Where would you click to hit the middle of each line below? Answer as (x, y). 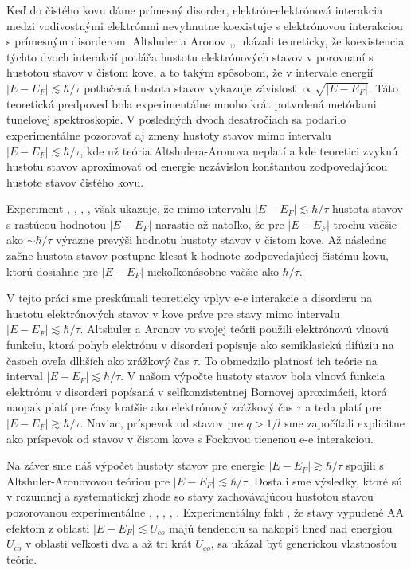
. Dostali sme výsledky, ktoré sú (325, 480)
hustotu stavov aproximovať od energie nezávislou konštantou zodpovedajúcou (197, 166)
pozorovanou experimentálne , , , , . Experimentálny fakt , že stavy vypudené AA (205, 511)
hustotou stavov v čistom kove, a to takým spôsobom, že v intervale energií (190, 72)
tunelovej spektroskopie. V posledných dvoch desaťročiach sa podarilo (176, 119)
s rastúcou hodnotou (57, 224)
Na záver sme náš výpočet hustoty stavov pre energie (136, 465)
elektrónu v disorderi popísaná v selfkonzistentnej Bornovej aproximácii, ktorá (197, 391)
